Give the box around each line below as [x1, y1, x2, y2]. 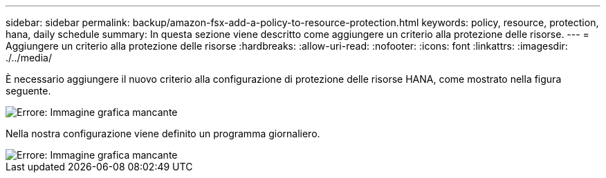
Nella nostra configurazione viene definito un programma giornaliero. [6, 128, 320, 139]
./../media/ [6, 52, 52, 63]
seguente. [6, 85, 51, 97]
